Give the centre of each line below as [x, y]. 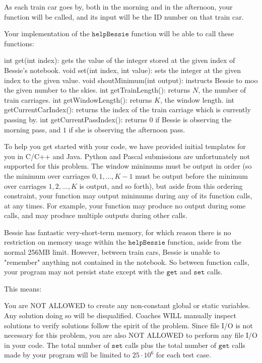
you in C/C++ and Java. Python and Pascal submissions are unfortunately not [127, 156]
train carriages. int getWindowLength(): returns [78, 99]
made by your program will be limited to [67, 355]
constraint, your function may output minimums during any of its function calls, [128, 196]
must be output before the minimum [192, 175]
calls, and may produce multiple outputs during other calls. [96, 215]
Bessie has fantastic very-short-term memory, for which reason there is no [118, 232]
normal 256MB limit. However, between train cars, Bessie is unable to [112, 252]
